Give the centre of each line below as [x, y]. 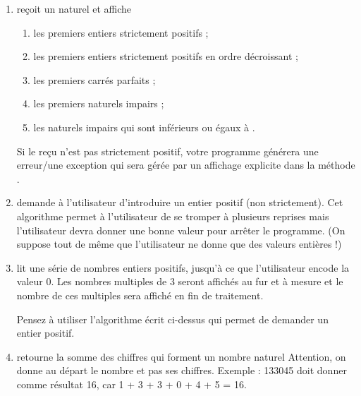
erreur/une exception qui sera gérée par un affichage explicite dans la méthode [186, 165]
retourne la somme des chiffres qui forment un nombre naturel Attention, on [181, 356]
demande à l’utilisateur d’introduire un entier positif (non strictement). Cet [180, 202]
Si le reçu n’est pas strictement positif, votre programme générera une [167, 151]
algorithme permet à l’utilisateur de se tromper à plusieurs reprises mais [173, 216]
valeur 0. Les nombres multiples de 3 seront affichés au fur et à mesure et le [180, 281]
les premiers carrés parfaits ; [94, 79]
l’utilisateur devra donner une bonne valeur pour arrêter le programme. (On [181, 230]
